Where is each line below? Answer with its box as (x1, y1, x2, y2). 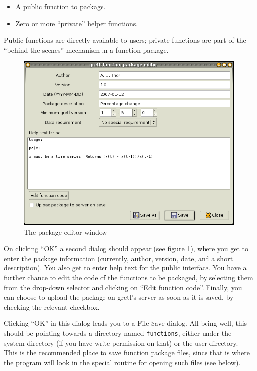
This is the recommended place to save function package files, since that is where (4, 347, 250, 358)
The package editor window (24, 226, 107, 237)
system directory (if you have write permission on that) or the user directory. (4, 337, 238, 348)
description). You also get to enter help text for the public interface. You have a (4, 263, 247, 273)
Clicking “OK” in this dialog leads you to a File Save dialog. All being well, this (4, 318, 247, 328)
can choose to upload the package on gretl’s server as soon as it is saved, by (4, 292, 234, 302)
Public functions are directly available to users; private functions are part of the (4, 35, 246, 45)
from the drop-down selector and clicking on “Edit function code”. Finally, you (4, 282, 242, 292)
